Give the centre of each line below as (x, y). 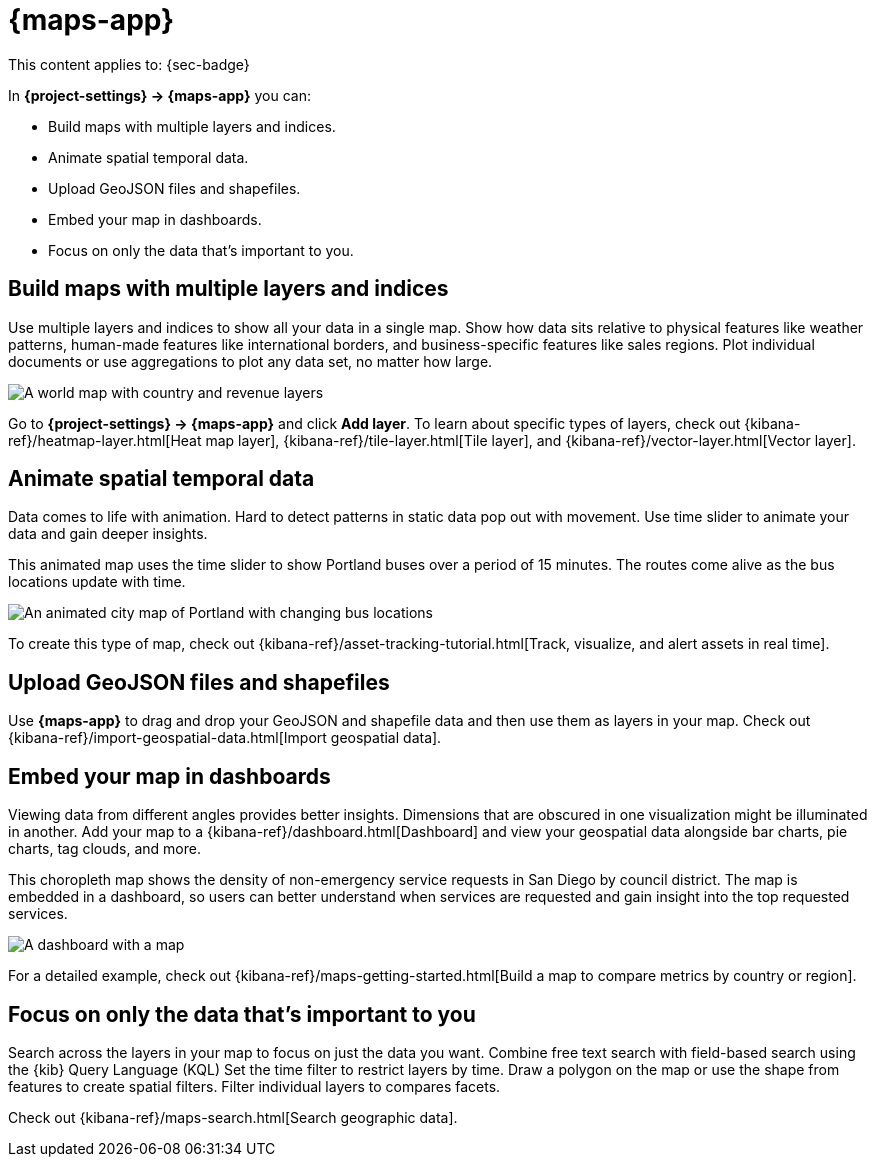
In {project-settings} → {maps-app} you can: (159, 95)
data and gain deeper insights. (108, 534)
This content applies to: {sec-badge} (129, 64)
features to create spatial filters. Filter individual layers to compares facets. (254, 1086)
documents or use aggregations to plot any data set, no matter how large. (250, 361)
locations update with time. (97, 582)
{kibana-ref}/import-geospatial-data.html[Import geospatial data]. (225, 738)
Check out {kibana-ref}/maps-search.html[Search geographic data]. (233, 1117)
